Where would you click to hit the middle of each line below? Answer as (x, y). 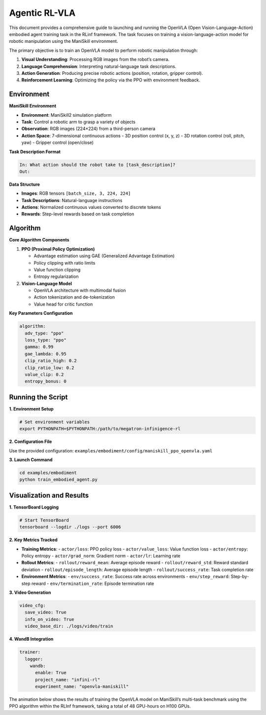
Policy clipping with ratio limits (65, 263)
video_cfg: (33, 605)
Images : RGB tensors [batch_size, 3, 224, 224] (76, 193)
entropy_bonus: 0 (46, 381)
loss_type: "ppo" (46, 340)
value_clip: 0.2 (44, 374)
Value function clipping (57, 270)
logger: (34, 659)
